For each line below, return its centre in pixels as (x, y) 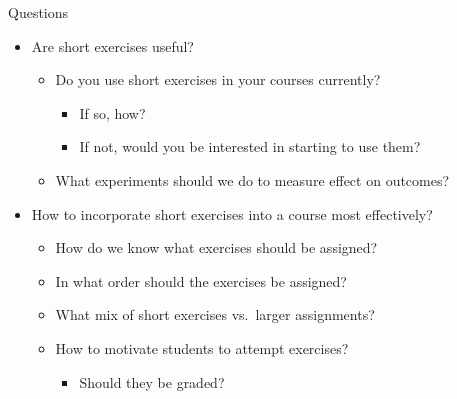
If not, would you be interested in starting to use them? (250, 146)
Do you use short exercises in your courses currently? (218, 79)
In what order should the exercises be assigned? (201, 280)
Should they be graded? (152, 381)
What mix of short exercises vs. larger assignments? (215, 314)
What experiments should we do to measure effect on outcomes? (252, 179)
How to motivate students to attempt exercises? (202, 347)
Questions (38, 12)
